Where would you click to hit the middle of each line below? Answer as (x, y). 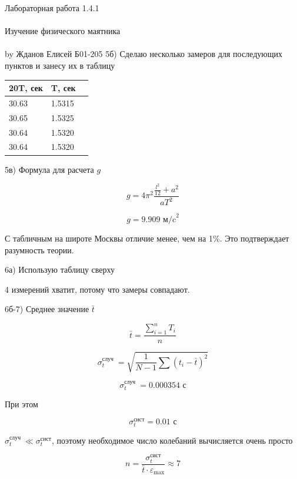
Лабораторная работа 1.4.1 (52, 8)
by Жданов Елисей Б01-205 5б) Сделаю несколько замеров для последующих (144, 54)
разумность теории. (39, 249)
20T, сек (26, 88)
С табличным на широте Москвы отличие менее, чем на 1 (109, 238)
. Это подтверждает (254, 238)
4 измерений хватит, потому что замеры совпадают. (97, 289)
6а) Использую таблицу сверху (60, 269)
